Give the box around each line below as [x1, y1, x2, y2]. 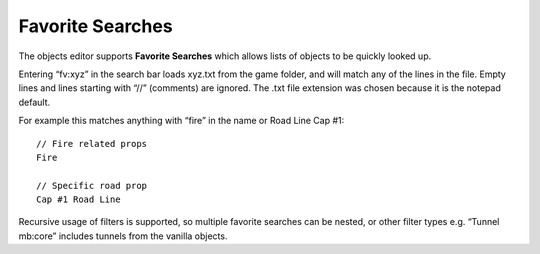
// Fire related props [36, 138, 148, 149]
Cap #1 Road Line [36, 194, 121, 205]
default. [18, 96, 51, 108]
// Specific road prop [36, 180, 148, 191]
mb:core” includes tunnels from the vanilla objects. [18, 230, 228, 242]
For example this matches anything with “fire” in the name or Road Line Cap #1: [18, 115, 345, 127]
